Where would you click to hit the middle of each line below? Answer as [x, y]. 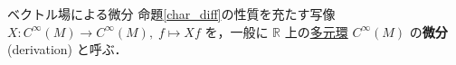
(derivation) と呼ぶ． [67, 49]
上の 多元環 [316, 31]
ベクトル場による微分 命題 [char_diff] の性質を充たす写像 [171, 14]
